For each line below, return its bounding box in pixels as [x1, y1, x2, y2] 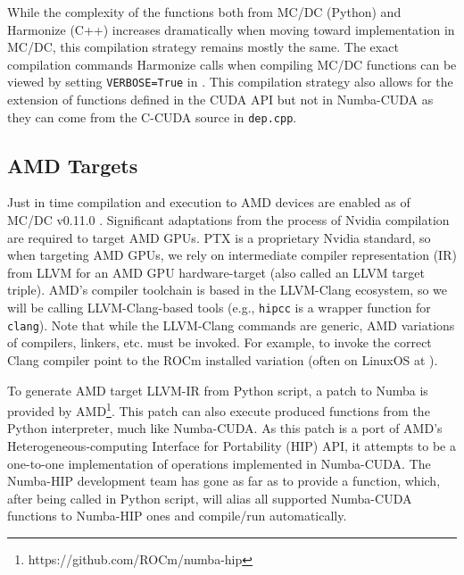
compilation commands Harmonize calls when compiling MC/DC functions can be [7, 54, 457, 73]
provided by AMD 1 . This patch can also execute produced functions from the [7, 399, 430, 420]
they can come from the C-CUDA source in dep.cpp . [7, 107, 297, 126]
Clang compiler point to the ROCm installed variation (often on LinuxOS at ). [7, 350, 438, 369]
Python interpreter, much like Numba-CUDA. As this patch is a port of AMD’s [7, 419, 443, 437]
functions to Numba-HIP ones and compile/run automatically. [7, 506, 347, 525]
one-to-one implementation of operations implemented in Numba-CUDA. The [7, 454, 431, 472]
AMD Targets [7, 151, 138, 179]
